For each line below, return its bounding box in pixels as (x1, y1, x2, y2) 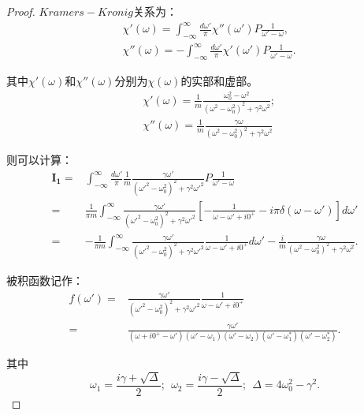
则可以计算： (6, 151, 72, 168)
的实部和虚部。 (180, 73, 258, 89)
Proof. (6, 3, 35, 19)
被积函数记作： (6, 272, 84, 289)
